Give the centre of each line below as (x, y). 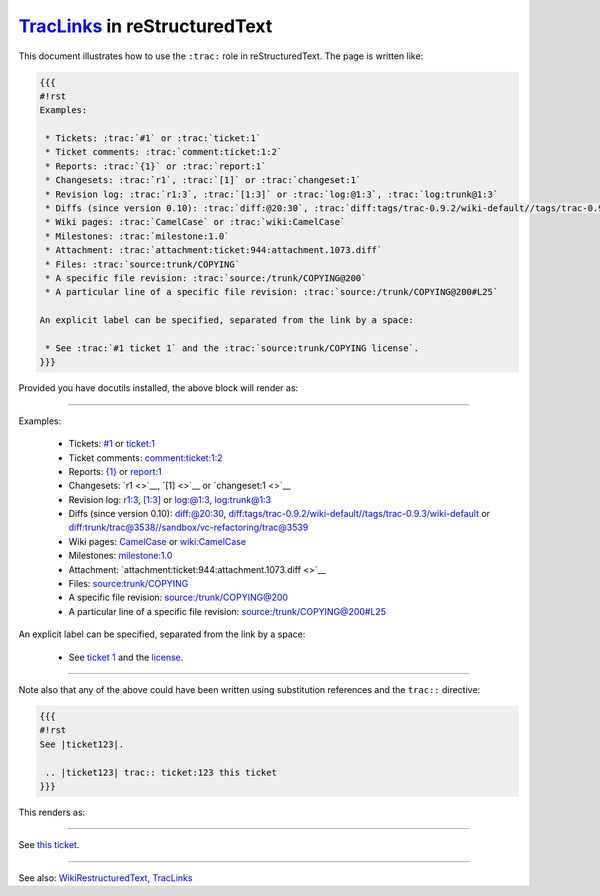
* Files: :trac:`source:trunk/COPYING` (142, 264)
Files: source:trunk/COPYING (128, 584)
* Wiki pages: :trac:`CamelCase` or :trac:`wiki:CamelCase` (195, 222)
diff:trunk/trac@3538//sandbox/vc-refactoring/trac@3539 (188, 527)
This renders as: (52, 812)
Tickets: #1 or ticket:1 (111, 444)
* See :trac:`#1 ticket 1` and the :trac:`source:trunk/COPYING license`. (232, 348)
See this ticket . (49, 845)
